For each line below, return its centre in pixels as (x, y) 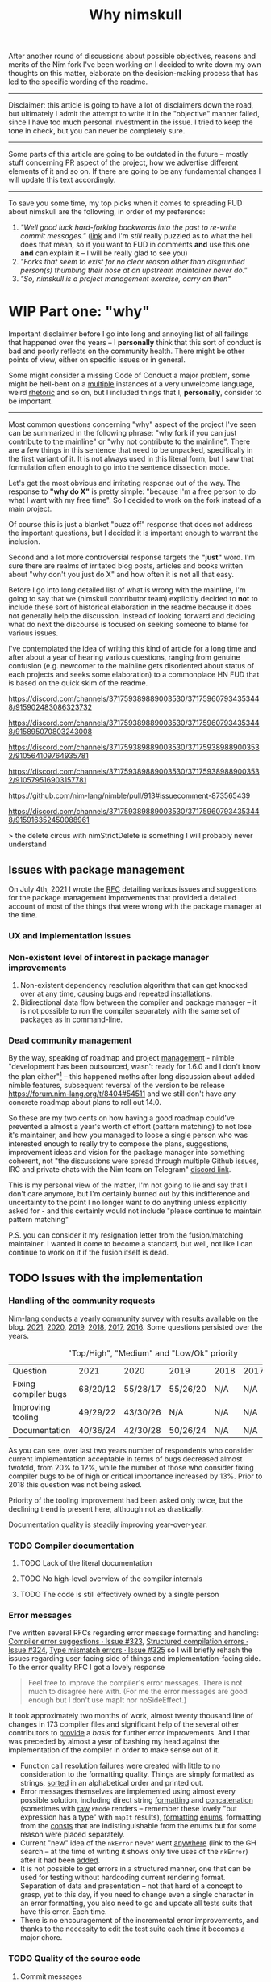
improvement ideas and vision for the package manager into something (127, 1153)
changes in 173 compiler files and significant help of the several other (124, 1724)
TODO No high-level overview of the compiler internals (111, 1579)
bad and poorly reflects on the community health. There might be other (127, 351)
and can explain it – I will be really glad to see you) (104, 253)
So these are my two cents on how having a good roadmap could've (122, 1118)
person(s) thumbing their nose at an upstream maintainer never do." (133, 270)
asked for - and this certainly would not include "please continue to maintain (135, 1211)
